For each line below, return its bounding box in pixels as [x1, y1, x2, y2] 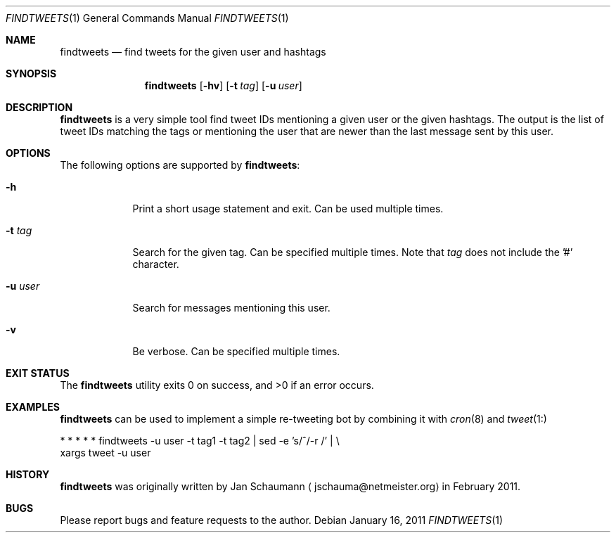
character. [132, 258, 179, 270]
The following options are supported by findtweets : [60, 159, 300, 171]
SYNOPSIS [6, 68, 57, 79]
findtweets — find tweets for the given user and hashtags [60, 46, 326, 58]
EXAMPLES [6, 401, 60, 413]
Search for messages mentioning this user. [132, 302, 331, 314]
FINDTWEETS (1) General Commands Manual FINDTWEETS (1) [6, 12, 289, 24]
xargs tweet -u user [60, 447, 151, 459]
